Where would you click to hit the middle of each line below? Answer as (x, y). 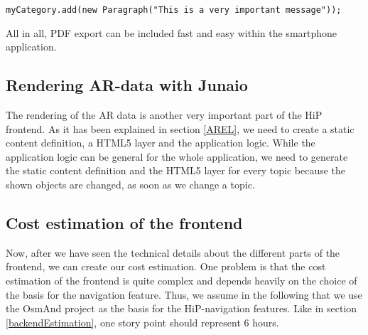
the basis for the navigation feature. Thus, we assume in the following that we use (184, 294)
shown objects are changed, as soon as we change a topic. (130, 185)
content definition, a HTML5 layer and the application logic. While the (161, 143)
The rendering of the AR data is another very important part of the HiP (164, 115)
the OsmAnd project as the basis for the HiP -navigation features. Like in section (182, 308)
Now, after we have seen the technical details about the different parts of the (173, 252)
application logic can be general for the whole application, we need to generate (177, 156)
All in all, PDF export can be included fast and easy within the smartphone (172, 32)
